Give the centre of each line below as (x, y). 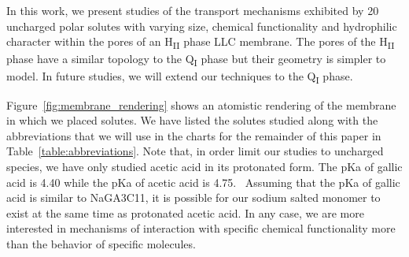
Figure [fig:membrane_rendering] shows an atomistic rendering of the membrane (201, 104)
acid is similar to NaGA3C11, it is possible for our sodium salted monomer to (193, 197)
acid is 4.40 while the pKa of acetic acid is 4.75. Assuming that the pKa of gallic (203, 182)
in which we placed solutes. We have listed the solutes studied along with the (192, 120)
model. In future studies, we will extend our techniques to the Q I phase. (180, 77)
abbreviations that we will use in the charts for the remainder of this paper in (194, 135)
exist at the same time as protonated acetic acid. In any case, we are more (185, 212)
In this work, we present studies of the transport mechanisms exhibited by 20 (193, 10)
